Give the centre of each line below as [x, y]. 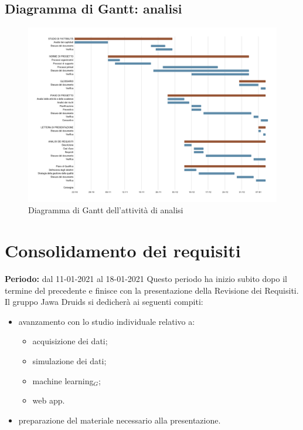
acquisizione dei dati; [70, 341]
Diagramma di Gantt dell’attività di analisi [106, 210]
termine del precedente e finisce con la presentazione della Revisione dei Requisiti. [152, 290]
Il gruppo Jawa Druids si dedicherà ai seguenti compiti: [104, 302]
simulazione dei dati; [69, 360]
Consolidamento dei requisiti [123, 251]
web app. [49, 400]
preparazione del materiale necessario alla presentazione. [120, 420]
